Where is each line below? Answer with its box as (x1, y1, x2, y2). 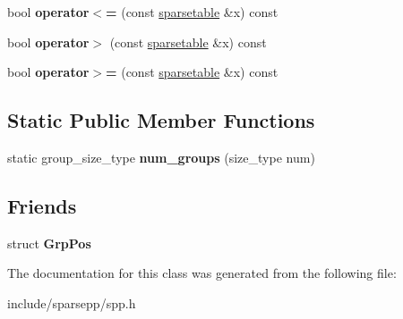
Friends (7, 191, 77, 219)
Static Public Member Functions (7, 106, 315, 134)
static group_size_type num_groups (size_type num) (7, 147, 315, 166)
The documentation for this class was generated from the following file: (7, 264, 397, 282)
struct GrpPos (7, 233, 91, 252)
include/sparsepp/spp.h (7, 293, 136, 312)
